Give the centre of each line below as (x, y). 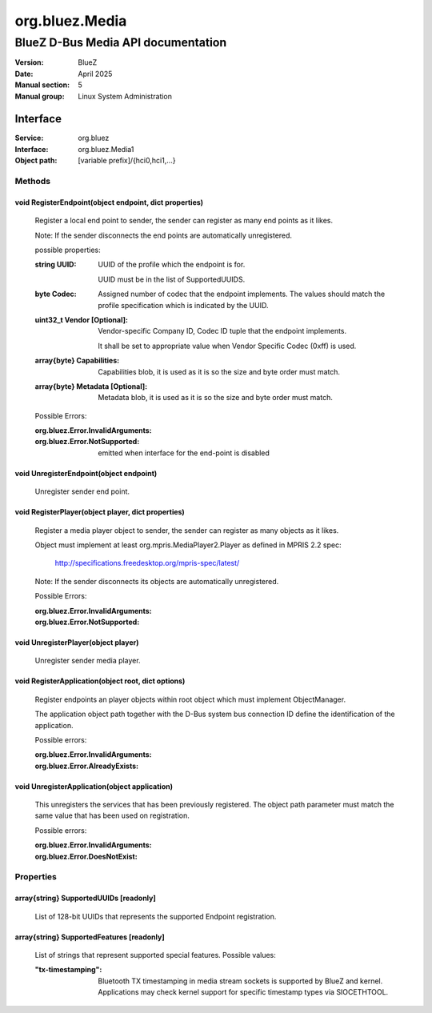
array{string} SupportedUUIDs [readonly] (85, 898)
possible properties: (68, 250)
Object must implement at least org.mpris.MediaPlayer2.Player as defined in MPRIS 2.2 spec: (188, 545)
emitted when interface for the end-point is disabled (184, 453)
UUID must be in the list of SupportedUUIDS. (172, 279)
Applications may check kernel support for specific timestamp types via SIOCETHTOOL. (243, 992)
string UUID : (56, 265)
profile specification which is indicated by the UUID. (183, 305)
